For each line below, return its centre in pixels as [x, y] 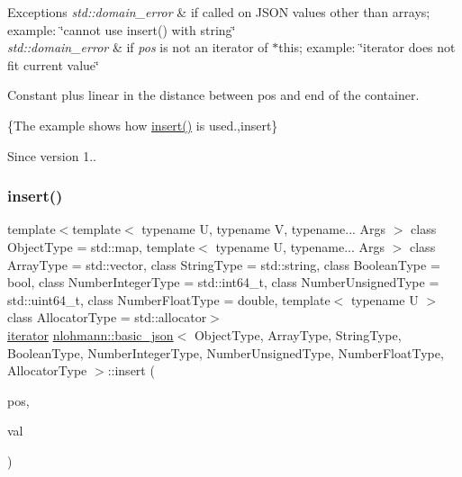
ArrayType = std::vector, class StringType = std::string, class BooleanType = [224, 264]
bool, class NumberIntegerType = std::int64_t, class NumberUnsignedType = [223, 282]
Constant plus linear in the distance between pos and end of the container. [213, 95]
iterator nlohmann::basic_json [91, 334]
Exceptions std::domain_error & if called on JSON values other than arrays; [219, 12]
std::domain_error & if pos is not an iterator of [138, 47]
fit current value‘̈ [53, 64]
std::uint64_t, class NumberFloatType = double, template [169, 299]
